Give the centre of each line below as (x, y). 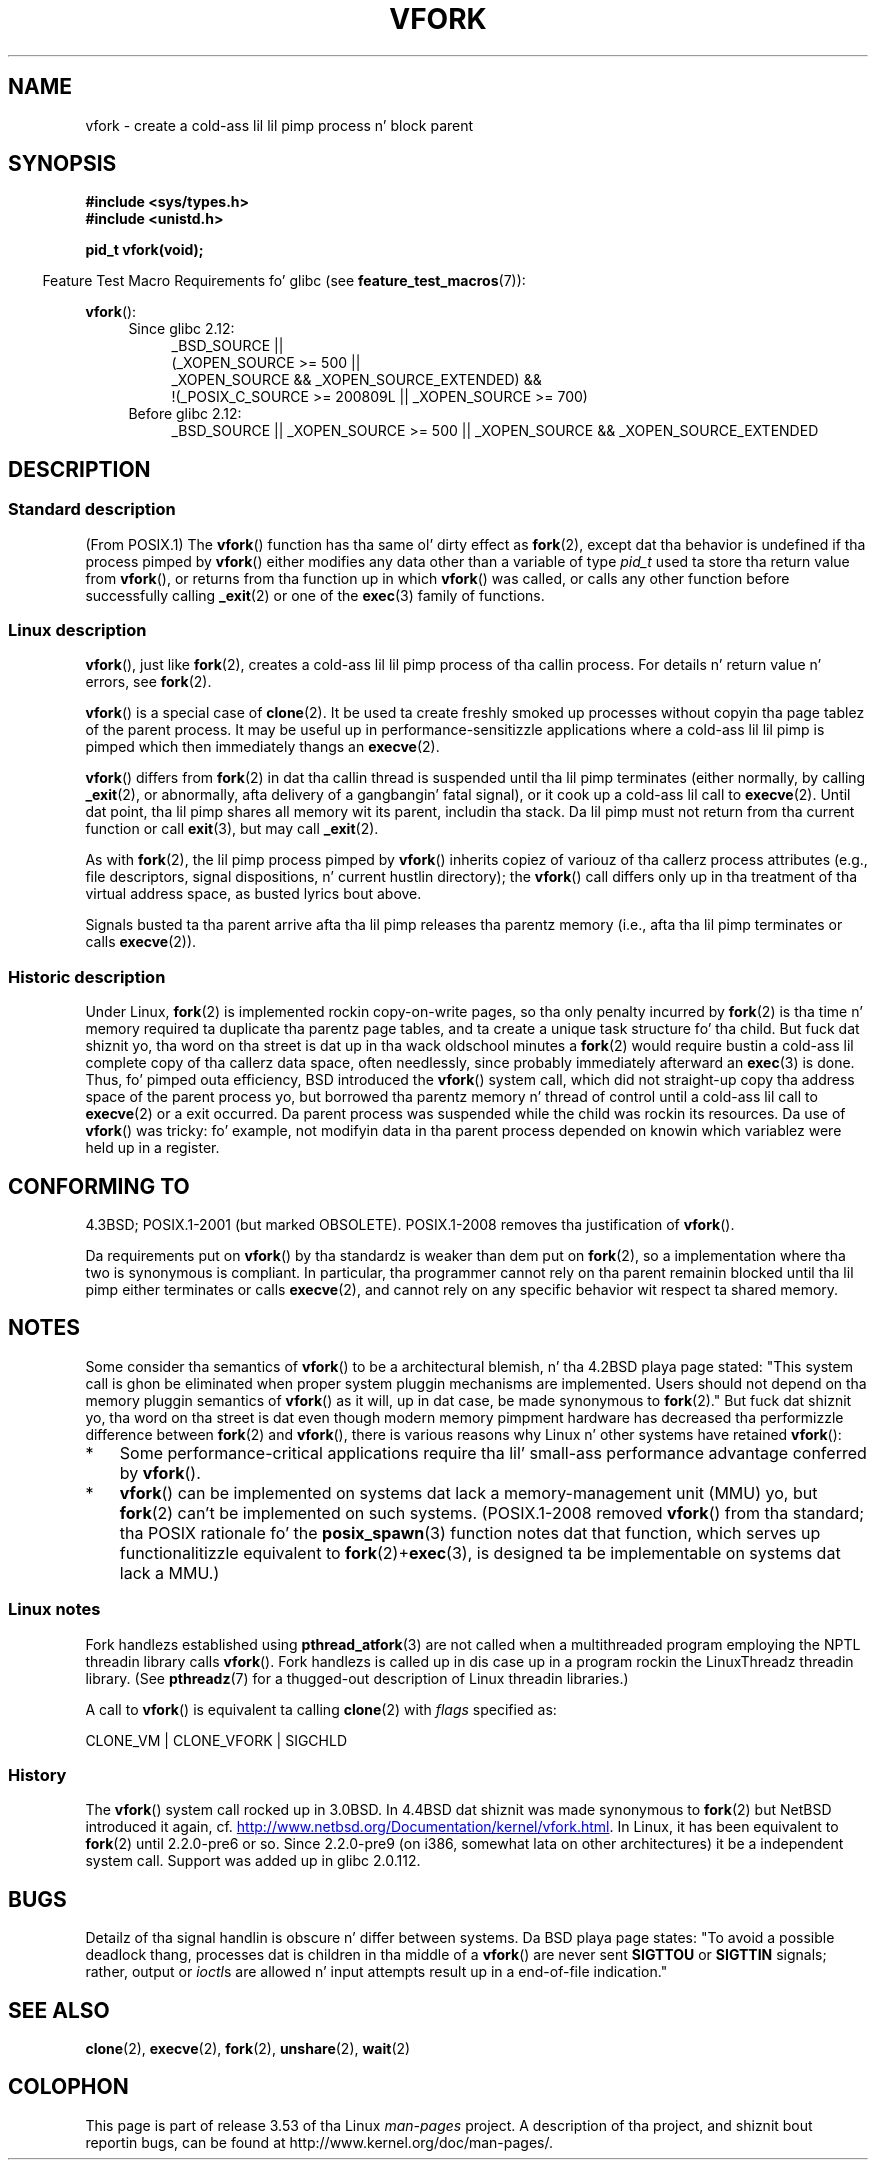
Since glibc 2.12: (181, 329)
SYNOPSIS (62, 164)
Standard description (92, 509)
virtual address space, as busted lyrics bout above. (253, 894)
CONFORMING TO (99, 1186)
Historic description (87, 976)
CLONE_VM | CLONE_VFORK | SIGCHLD (216, 1740)
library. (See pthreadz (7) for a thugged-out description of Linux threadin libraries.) (357, 1678)
